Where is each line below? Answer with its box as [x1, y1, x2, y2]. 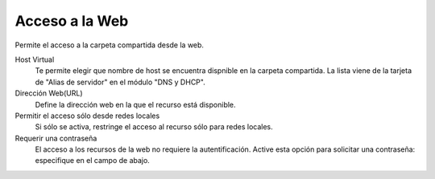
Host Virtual [14, 55, 55, 64]
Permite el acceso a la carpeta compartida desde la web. [14, 40, 205, 50]
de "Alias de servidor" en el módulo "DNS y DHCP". [35, 77, 205, 87]
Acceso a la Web [14, 12, 129, 30]
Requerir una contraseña [14, 133, 97, 143]
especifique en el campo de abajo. [35, 156, 151, 165]
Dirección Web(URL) [14, 88, 84, 98]
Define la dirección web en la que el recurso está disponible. [35, 100, 237, 109]
